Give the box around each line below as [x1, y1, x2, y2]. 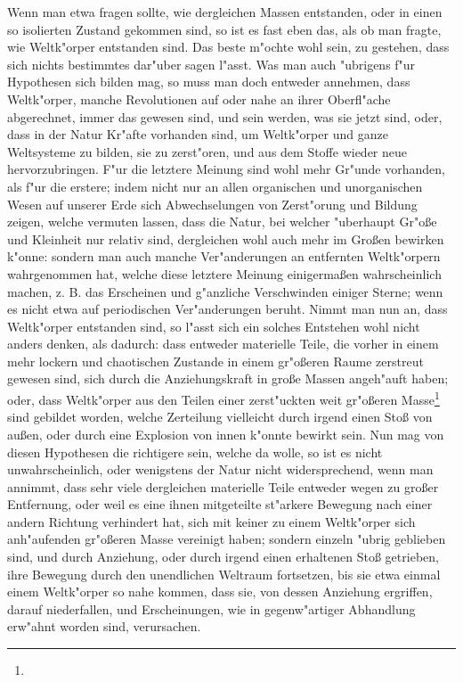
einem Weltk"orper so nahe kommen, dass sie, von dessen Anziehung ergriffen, [7, 582, 433, 601]
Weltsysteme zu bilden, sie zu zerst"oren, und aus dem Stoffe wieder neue [7, 142, 408, 160]
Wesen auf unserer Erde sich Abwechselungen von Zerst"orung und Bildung [7, 194, 418, 213]
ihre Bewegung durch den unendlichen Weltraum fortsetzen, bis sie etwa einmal [7, 564, 441, 583]
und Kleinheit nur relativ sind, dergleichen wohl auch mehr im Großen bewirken [7, 229, 444, 248]
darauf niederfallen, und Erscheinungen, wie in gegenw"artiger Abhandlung [7, 599, 416, 618]
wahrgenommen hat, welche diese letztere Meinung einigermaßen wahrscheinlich [7, 264, 442, 283]
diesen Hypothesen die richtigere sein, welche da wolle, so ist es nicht [7, 442, 383, 461]
